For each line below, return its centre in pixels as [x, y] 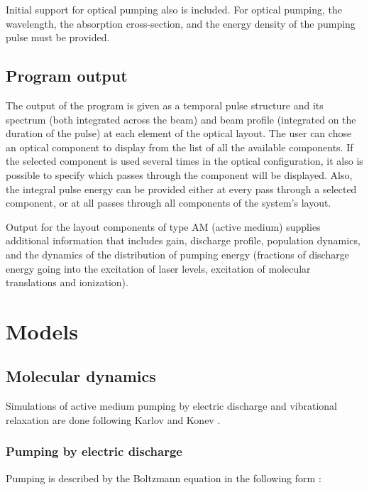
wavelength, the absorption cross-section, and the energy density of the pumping [181, 23]
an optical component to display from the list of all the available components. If [180, 147]
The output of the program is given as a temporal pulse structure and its [165, 105]
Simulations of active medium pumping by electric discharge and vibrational [171, 406]
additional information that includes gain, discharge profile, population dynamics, [183, 240]
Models [42, 331]
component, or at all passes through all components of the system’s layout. [169, 203]
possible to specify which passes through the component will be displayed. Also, [179, 174]
